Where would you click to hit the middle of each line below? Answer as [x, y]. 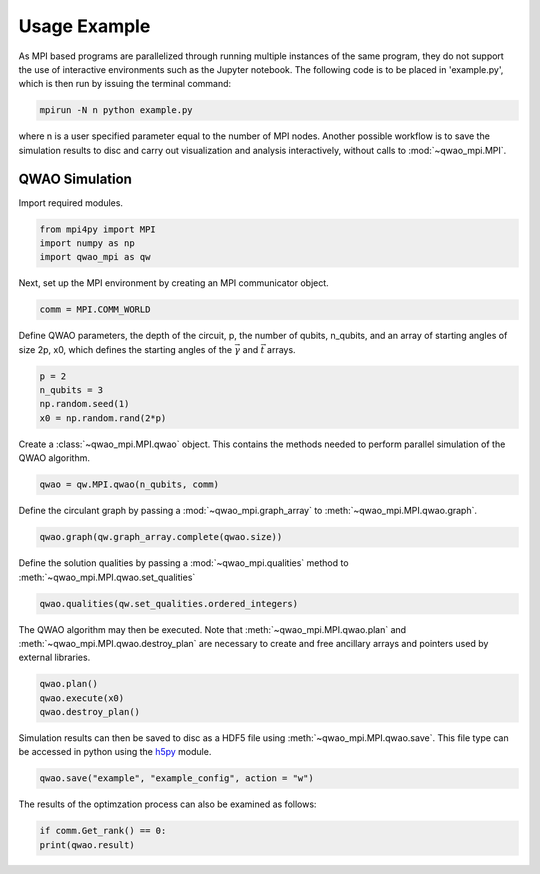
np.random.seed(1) [84, 404]
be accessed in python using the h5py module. [115, 752]
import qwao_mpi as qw [95, 257]
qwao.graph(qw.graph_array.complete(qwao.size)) [161, 537]
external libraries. [54, 657]
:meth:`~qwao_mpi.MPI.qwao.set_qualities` [107, 577]
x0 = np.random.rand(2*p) [103, 418]
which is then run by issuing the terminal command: [125, 84]
